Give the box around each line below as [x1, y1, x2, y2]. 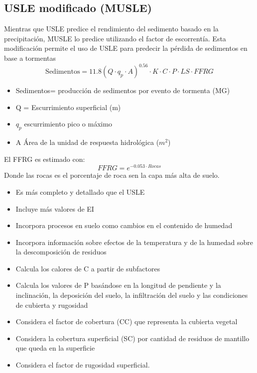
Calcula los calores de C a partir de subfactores [15, 263, 160, 273]
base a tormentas [4, 52, 56, 63]
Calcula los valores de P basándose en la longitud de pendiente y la [15, 280, 221, 290]
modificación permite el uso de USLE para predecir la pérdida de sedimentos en [4, 43, 248, 53]
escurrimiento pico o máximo [24, 119, 113, 129]
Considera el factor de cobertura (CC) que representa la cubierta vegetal [15, 316, 238, 327]
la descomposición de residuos [15, 247, 107, 257]
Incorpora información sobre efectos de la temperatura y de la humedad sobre [15, 237, 253, 247]
